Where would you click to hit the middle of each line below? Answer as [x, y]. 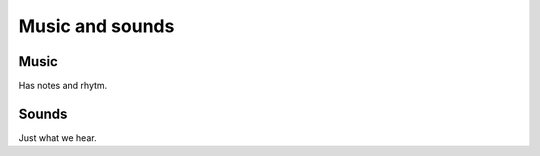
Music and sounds [96, 26]
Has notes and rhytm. [63, 86]
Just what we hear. [57, 137]
